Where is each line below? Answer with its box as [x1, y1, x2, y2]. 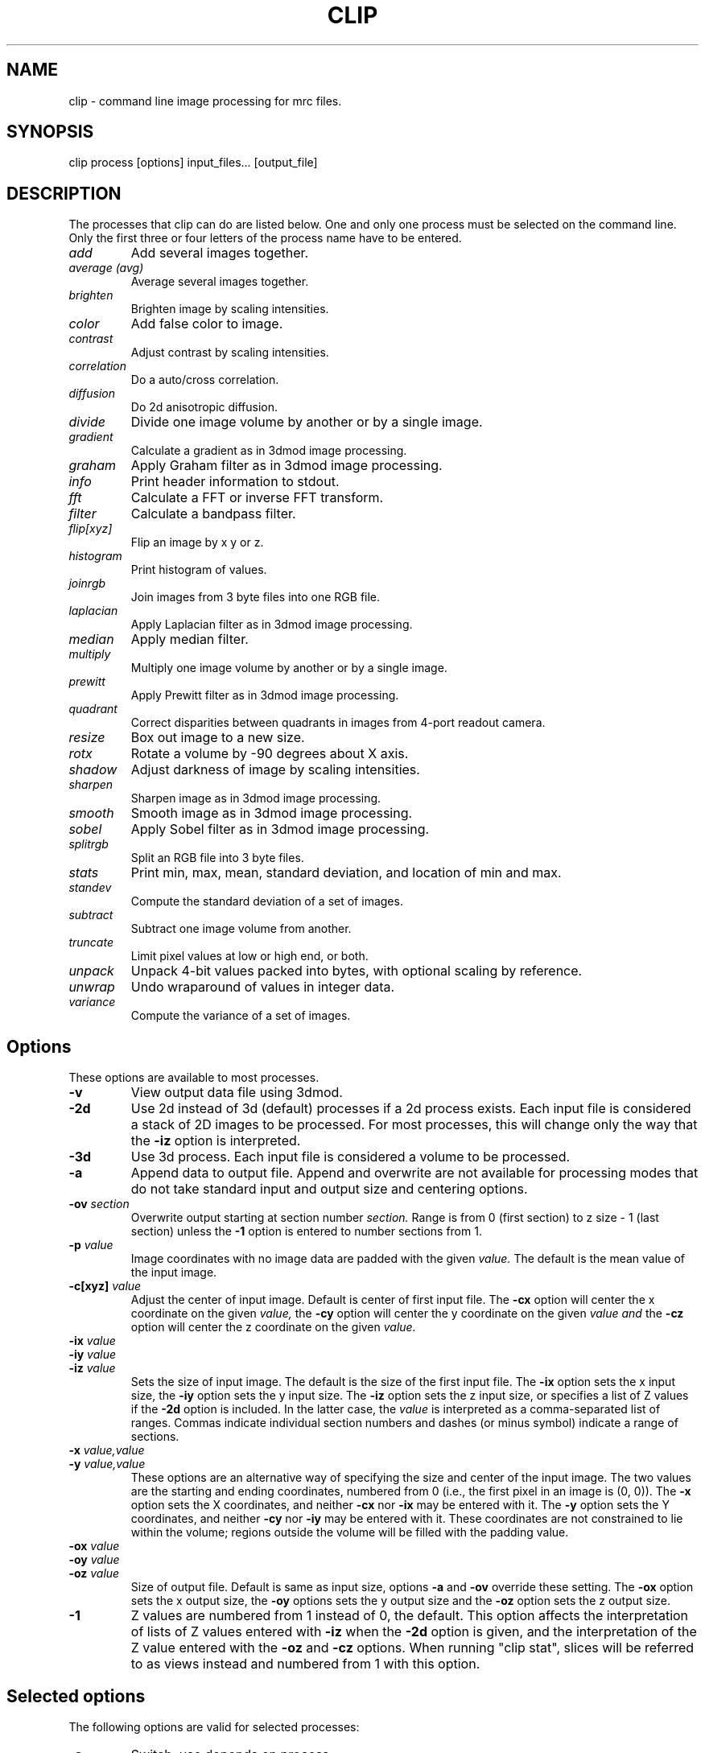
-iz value [68, 1361, 116, 1376]
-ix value [68, 1334, 116, 1348]
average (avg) [68, 261, 144, 275]
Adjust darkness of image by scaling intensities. [130, 761, 420, 778]
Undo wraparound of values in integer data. [130, 979, 395, 996]
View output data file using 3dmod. [130, 1084, 343, 1101]
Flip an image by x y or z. [130, 535, 264, 550]
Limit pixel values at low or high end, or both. [130, 949, 369, 963]
